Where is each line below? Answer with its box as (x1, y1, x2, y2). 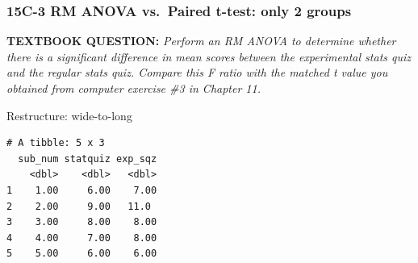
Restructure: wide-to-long (6, 106, 132, 123)
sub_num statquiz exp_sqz (18, 152, 157, 165)
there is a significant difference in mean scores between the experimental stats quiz (6, 48, 412, 65)
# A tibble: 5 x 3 (6, 137, 105, 149)
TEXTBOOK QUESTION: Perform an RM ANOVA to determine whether (6, 32, 396, 49)
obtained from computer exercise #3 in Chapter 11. (6, 80, 261, 96)
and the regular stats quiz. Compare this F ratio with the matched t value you (6, 64, 388, 81)
